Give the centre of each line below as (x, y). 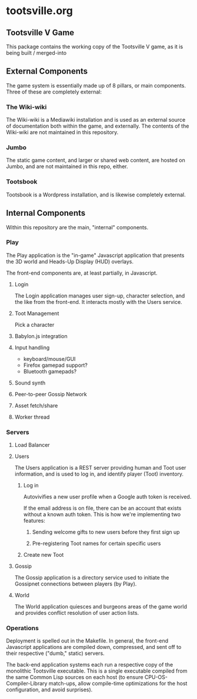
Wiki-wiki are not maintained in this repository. (62, 132)
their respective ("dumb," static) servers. (55, 653)
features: (34, 521)
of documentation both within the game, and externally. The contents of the (98, 126)
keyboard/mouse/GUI (49, 359)
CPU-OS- (156, 677)
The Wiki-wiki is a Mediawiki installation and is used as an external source (96, 120)
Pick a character (34, 325)
